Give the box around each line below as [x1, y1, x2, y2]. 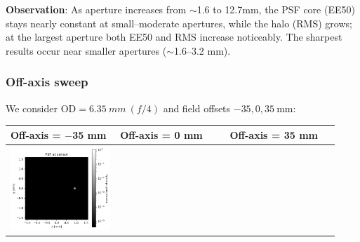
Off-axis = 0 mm [120, 127, 203, 142]
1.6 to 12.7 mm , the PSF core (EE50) [196, 2, 355, 16]
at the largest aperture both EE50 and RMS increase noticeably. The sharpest [6, 29, 342, 44]
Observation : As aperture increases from [6, 2, 187, 16]
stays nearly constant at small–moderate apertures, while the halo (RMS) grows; [6, 15, 352, 30]
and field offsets [163, 100, 231, 115]
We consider [6, 100, 58, 115]
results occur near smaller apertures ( [6, 43, 167, 58]
